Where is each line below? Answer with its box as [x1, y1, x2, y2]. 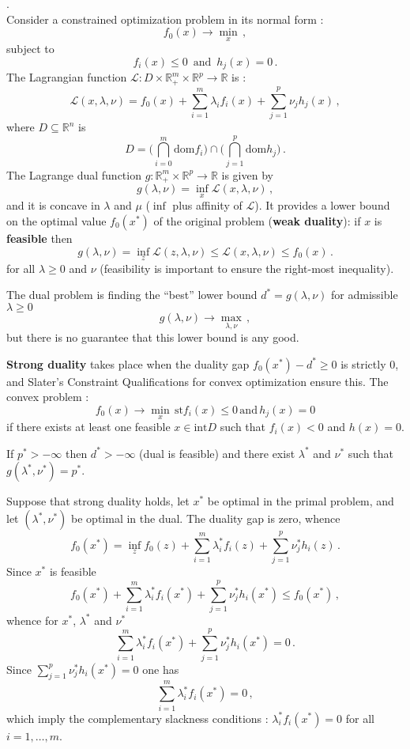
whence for [6, 611, 58, 628]
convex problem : [6, 388, 89, 405]
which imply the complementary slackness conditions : [6, 709, 269, 726]
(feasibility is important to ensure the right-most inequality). [100, 259, 394, 276]
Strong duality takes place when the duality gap [6, 355, 250, 372]
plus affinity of [172, 197, 243, 214]
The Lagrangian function [6, 69, 127, 85]
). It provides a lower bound [254, 197, 390, 214]
